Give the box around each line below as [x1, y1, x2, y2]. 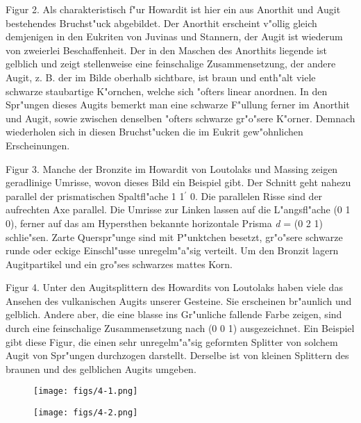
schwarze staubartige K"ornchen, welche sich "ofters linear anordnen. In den [6, 83, 328, 98]
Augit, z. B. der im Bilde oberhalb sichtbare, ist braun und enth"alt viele [6, 69, 316, 84]
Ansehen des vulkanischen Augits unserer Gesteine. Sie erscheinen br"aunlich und [6, 293, 352, 308]
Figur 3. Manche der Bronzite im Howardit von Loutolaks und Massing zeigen [6, 161, 338, 176]
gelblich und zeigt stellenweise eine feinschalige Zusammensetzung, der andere [6, 56, 336, 71]
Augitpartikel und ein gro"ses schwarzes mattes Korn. [6, 256, 233, 271]
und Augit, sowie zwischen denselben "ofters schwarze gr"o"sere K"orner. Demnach [6, 110, 355, 125]
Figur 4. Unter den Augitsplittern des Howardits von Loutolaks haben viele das [6, 280, 343, 295]
